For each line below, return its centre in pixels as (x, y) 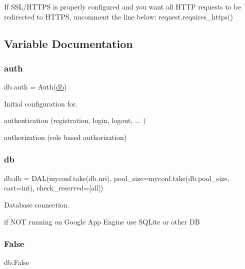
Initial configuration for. (41, 103)
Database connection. (37, 204)
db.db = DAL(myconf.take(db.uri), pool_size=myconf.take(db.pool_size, (117, 178)
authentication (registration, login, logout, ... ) (75, 120)
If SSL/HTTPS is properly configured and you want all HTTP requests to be (122, 6)
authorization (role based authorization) (65, 137)
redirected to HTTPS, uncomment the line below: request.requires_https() (118, 16)
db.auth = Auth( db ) (35, 87)
